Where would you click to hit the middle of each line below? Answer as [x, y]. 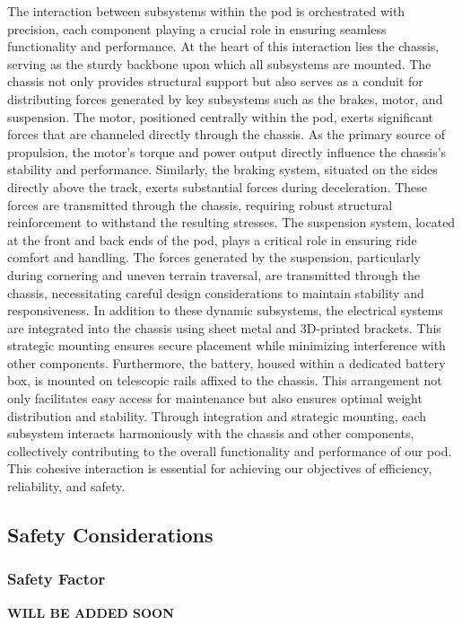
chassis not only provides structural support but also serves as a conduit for [215, 81]
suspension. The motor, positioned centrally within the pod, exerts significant [221, 116]
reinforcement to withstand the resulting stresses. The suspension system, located [231, 222]
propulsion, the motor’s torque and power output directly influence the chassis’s [227, 151]
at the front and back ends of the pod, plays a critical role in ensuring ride [212, 239]
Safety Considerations [110, 535]
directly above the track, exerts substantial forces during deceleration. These [218, 186]
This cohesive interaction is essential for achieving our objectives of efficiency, [220, 468]
